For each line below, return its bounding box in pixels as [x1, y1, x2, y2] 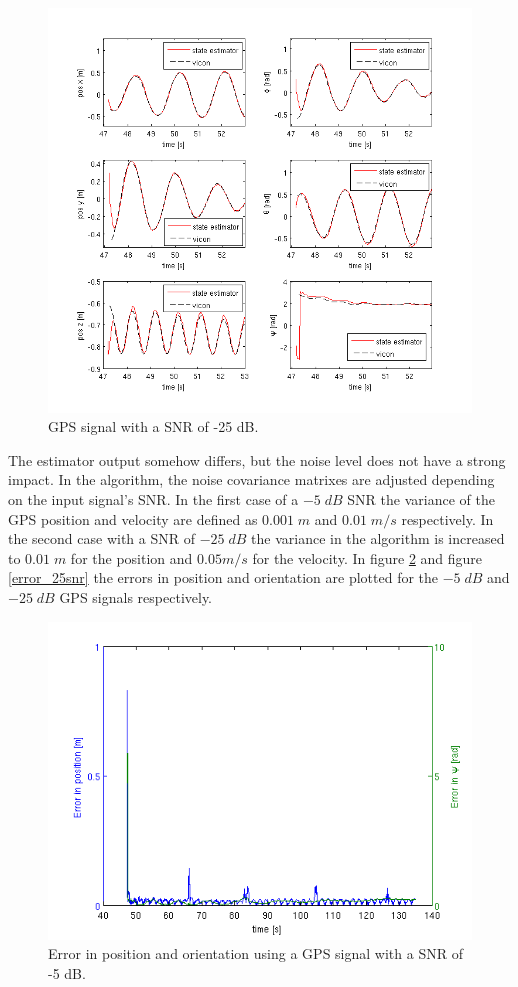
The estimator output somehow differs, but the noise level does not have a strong [8, 449, 506, 470]
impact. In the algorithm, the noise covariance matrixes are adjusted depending [8, 469, 495, 490]
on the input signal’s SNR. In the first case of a [8, 489, 299, 510]
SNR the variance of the [347, 489, 495, 510]
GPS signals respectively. [59, 587, 213, 608]
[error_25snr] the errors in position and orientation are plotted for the [8, 567, 439, 588]
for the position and [70, 547, 193, 568]
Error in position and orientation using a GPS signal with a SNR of [48, 943, 463, 964]
